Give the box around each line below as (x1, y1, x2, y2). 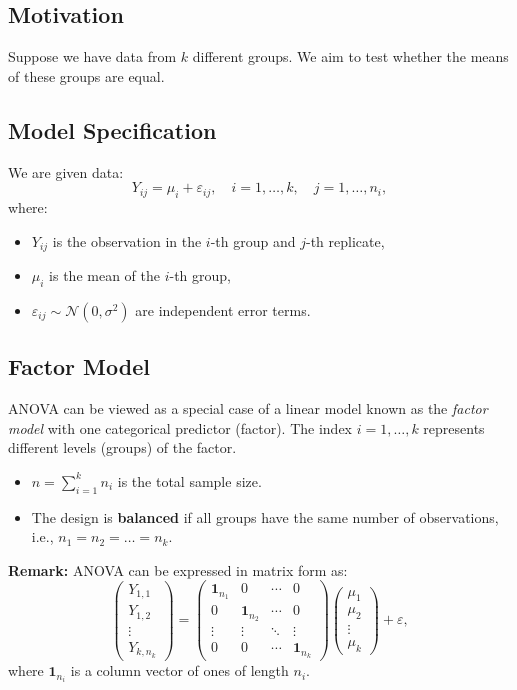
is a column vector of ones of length (70, 660, 289, 681)
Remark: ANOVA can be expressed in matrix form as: (8, 559, 348, 580)
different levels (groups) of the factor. (8, 437, 237, 458)
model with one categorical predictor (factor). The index (8, 417, 353, 438)
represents (423, 417, 485, 438)
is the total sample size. (117, 470, 262, 491)
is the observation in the (52, 230, 202, 251)
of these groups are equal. (8, 65, 165, 86)
